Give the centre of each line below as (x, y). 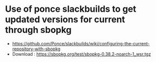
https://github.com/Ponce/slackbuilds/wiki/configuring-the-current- (81, 43)
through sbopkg (39, 30)
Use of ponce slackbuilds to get (71, 9)
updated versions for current (65, 19)
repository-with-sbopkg (36, 49)
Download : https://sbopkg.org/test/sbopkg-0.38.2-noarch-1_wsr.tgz (81, 54)
